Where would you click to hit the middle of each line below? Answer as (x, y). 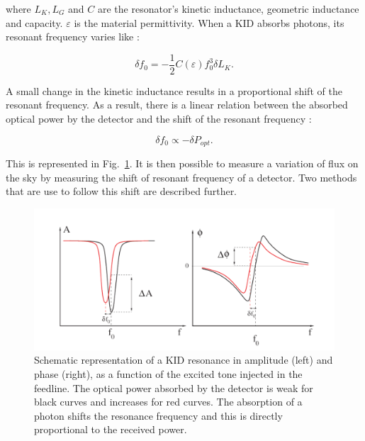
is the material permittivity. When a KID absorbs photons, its (209, 22)
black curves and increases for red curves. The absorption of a (168, 402)
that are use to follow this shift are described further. (122, 191)
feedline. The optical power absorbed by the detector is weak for (174, 387)
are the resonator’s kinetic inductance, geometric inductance (228, 9)
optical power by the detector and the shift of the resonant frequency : (159, 119)
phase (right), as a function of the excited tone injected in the (168, 374)
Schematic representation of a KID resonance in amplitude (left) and (184, 360)
